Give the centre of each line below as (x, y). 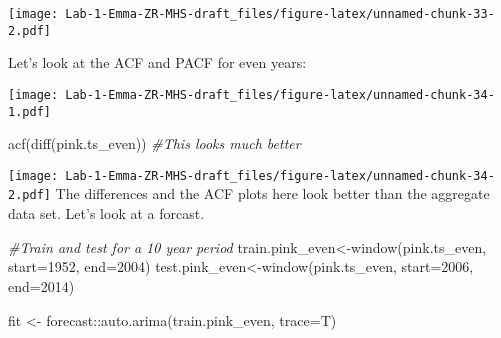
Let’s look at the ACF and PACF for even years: (157, 62)
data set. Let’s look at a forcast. (106, 213)
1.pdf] (29, 111)
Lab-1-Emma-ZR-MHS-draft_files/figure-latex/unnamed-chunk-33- (280, 14)
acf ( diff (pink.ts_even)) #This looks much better (154, 143)
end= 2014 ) (41, 285)
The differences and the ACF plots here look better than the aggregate (272, 193)
